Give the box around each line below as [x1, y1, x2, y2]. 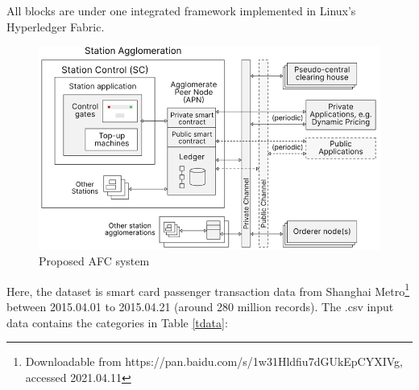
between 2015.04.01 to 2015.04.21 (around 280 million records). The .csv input [6, 298, 394, 314]
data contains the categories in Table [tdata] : [6, 314, 228, 330]
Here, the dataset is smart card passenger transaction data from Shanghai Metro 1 [6, 280, 410, 299]
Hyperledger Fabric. [6, 18, 105, 35]
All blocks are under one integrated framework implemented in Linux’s [6, 2, 356, 18]
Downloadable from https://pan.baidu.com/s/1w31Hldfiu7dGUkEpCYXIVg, [25, 353, 404, 370]
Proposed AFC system [39, 252, 150, 269]
